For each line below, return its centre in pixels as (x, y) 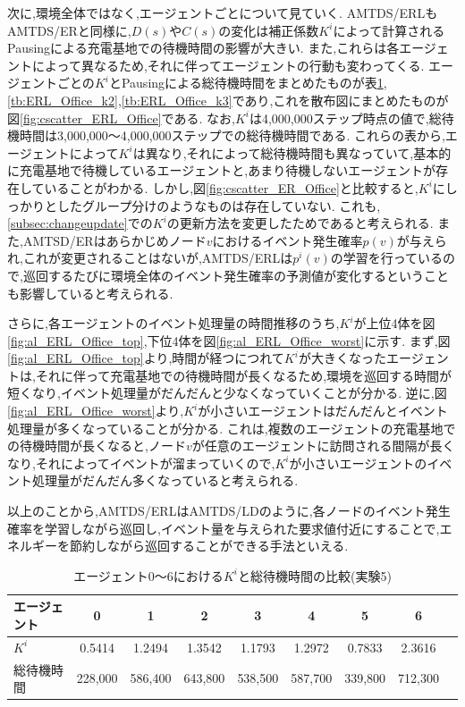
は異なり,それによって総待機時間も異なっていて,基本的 (292, 152)
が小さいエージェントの (358, 463)
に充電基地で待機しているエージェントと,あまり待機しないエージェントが (221, 170)
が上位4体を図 (394, 323)
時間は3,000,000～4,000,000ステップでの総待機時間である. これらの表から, (232, 135)
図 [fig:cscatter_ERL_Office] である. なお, (121, 118)
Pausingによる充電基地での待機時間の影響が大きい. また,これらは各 (203, 48)
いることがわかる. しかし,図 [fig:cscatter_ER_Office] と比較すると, (231, 187)
